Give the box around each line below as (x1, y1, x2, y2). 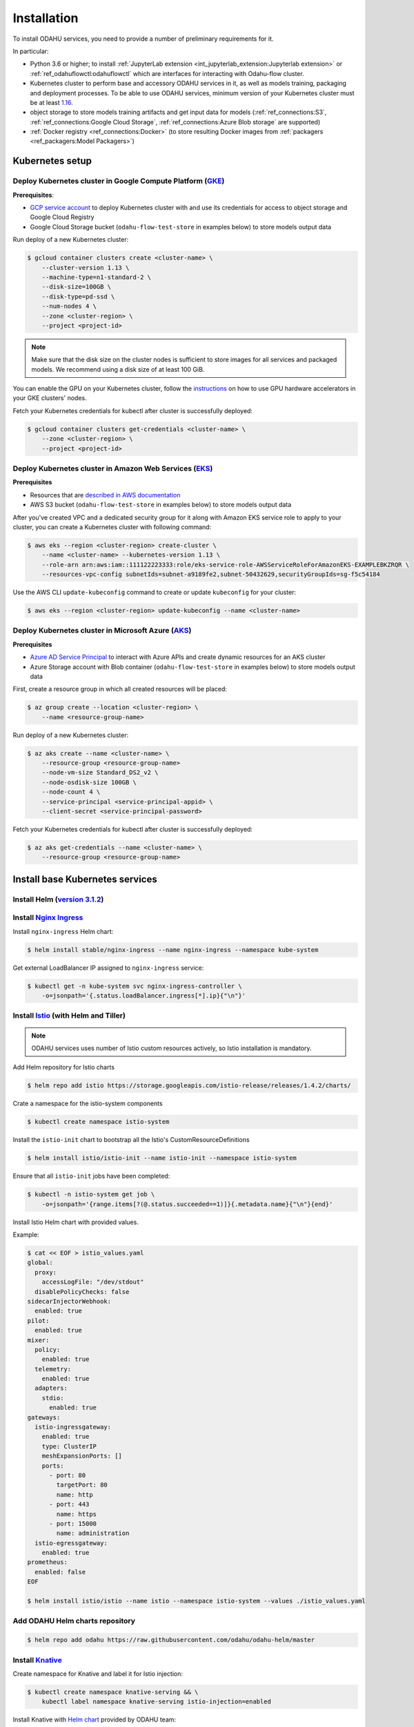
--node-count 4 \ (41, 788, 101, 796)
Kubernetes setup (12, 155, 92, 167)
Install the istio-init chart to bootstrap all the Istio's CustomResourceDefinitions (12, 1136, 250, 1144)
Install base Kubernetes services (12, 873, 158, 885)
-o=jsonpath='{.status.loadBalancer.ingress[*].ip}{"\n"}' (41, 992, 246, 1000)
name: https (56, 1510, 97, 1518)
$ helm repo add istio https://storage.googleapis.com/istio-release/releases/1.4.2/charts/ (27, 1082, 351, 1089)
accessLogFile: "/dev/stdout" (41, 1278, 144, 1286)
